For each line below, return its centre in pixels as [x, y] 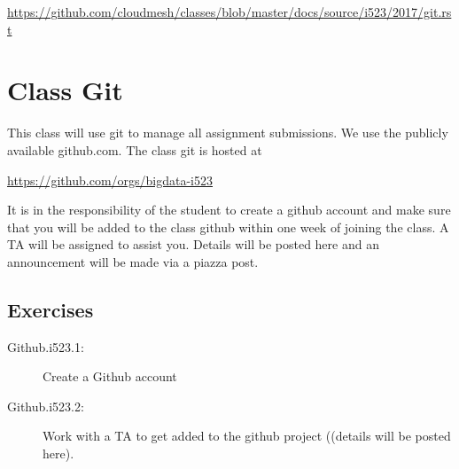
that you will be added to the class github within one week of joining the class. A [228, 227]
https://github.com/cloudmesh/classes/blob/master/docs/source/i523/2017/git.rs [229, 12]
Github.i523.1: [46, 346]
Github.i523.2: [46, 406]
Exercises [51, 309]
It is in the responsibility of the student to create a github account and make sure [229, 210]
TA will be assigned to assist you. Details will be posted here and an [193, 244]
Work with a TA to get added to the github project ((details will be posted [247, 436]
